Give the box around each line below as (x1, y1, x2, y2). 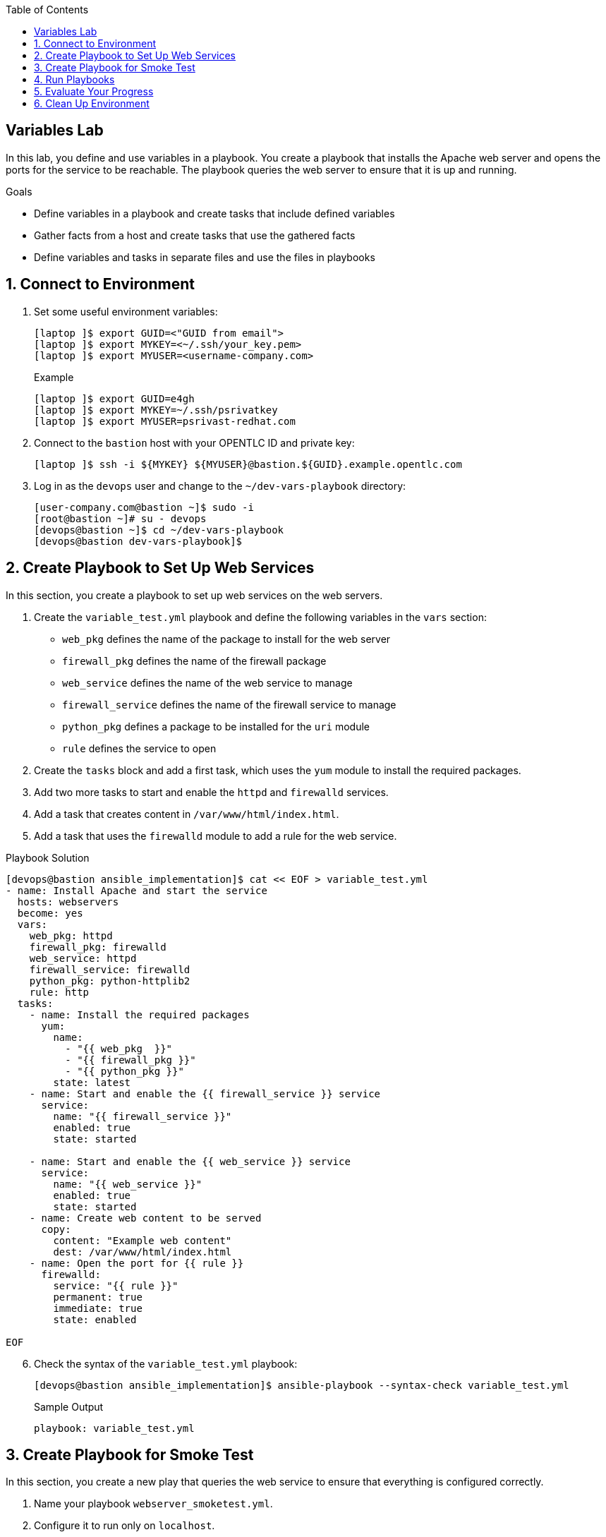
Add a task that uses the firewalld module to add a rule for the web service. (34, 829, 397, 842)
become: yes (17, 907, 83, 919)
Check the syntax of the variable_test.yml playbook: (34, 1357, 298, 1370)
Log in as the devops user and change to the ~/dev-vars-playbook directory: (34, 479, 406, 492)
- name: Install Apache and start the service (6, 884, 267, 896)
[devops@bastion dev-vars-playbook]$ (34, 535, 243, 547)
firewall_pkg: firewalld (29, 941, 166, 953)
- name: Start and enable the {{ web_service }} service (29, 1155, 351, 1167)
